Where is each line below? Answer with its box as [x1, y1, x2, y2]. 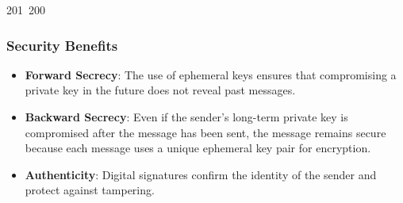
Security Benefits [6, 35, 118, 55]
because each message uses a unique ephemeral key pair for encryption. [25, 140, 371, 156]
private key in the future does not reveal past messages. [25, 82, 296, 98]
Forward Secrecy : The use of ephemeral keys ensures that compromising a [25, 66, 397, 82]
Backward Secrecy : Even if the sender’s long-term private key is [25, 109, 348, 124]
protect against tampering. [25, 182, 155, 198]
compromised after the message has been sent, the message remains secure [25, 124, 386, 140]
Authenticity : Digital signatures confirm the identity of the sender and [25, 166, 377, 182]
